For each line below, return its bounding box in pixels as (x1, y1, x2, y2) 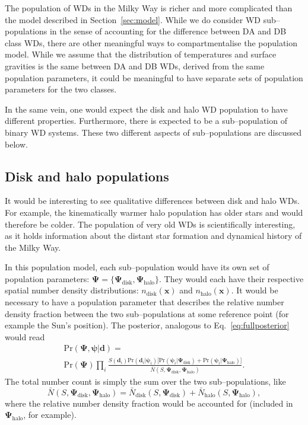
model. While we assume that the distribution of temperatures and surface (5, 48, 277, 60)
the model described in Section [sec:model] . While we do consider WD (5, 13, 261, 25)
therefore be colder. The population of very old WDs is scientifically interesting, (5, 218, 296, 230)
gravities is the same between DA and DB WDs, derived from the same (5, 59, 265, 72)
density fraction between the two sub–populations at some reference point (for (5, 307, 289, 319)
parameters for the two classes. (5, 83, 117, 95)
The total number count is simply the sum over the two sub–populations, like (5, 375, 286, 387)
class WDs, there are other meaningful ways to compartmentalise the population (5, 36, 298, 49)
